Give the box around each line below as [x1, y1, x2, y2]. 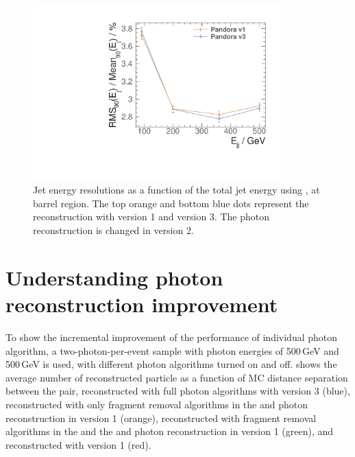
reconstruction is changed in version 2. [33, 223, 194, 237]
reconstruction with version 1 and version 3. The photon [33, 209, 269, 224]
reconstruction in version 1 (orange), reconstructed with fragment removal [5, 410, 317, 425]
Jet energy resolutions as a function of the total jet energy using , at [33, 183, 320, 197]
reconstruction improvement [5, 290, 278, 318]
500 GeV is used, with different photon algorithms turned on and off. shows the [5, 357, 337, 371]
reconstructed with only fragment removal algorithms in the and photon [5, 397, 308, 411]
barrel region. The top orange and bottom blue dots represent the [33, 196, 309, 210]
